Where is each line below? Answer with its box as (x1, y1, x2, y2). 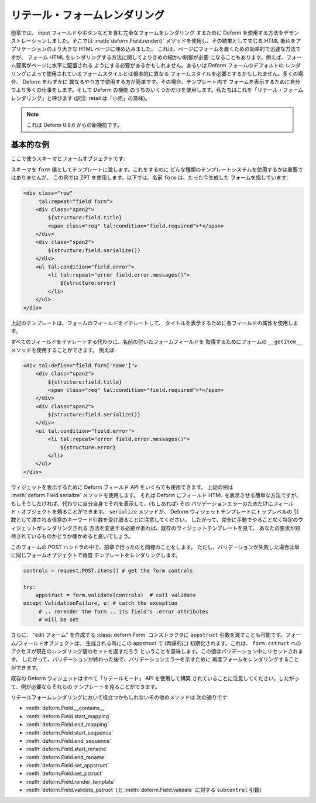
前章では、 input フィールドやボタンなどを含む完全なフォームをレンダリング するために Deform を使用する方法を (11, 29, 284, 36)
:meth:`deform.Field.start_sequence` (25, 729, 114, 736)
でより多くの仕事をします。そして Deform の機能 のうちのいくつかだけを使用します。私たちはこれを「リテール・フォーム (11, 87, 304, 94)
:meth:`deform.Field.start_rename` (25, 746, 108, 753)
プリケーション (11, 46, 47, 53)
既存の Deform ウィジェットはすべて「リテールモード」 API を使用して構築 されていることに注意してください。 (11, 675, 279, 682)
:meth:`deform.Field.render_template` (25, 778, 116, 785)
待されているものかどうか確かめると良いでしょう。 (11, 533, 134, 540)
